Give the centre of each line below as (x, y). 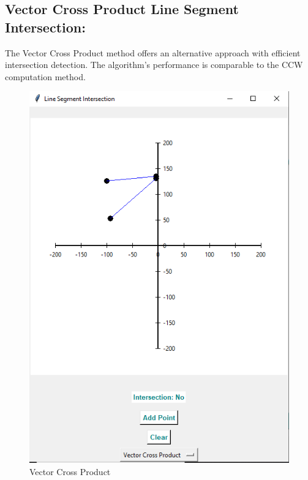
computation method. (45, 76)
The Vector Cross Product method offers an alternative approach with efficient (153, 52)
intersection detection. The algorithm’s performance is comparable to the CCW (154, 65)
